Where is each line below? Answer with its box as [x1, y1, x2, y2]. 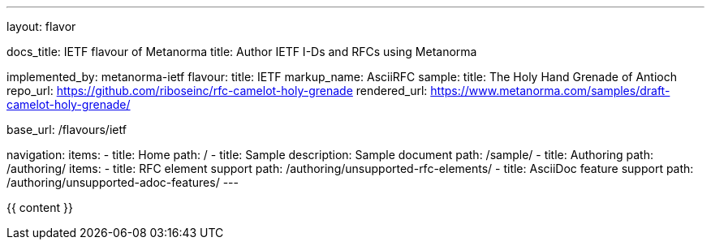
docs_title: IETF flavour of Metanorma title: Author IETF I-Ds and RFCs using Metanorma [6, 45, 477, 58]
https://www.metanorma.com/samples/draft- [430, 84, 670, 97]
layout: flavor [6, 19, 76, 33]
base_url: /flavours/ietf [6, 123, 127, 136]
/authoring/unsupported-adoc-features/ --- [6, 175, 239, 189]
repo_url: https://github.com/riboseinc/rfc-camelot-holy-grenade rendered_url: [6, 84, 428, 97]
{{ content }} [6, 201, 73, 214]
